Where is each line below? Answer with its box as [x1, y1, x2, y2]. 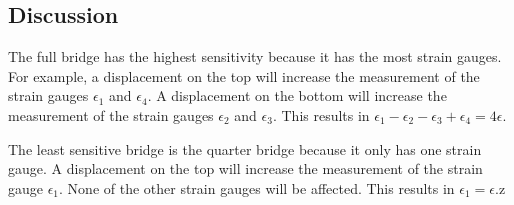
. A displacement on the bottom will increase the [147, 85, 447, 106]
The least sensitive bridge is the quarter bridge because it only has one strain [8, 138, 482, 159]
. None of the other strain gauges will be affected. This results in [59, 177, 455, 198]
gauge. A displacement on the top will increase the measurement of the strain [8, 158, 483, 179]
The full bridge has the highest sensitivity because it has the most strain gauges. [8, 46, 502, 67]
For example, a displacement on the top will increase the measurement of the [8, 65, 480, 86]
